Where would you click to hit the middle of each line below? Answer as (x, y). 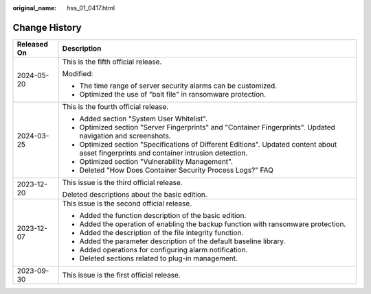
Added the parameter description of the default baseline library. (182, 241)
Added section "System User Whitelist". (144, 119)
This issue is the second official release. (127, 204)
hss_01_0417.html (91, 8)
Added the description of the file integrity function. (161, 232)
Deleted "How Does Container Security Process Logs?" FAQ (177, 170)
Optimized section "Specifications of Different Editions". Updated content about (208, 144)
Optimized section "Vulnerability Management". (156, 161)
